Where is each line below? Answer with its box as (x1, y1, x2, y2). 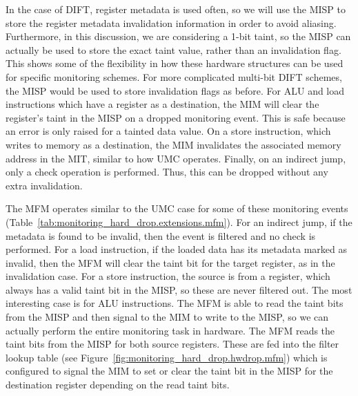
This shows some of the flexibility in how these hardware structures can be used (6, 56, 344, 70)
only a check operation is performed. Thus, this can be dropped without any (6, 164, 328, 179)
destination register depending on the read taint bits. (6, 377, 230, 392)
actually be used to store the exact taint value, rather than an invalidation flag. (6, 42, 341, 57)
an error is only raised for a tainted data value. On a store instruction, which (6, 124, 331, 138)
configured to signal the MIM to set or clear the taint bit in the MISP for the (6, 364, 333, 378)
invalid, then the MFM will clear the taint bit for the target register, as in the (6, 255, 335, 270)
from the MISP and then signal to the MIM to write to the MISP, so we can (6, 310, 329, 324)
